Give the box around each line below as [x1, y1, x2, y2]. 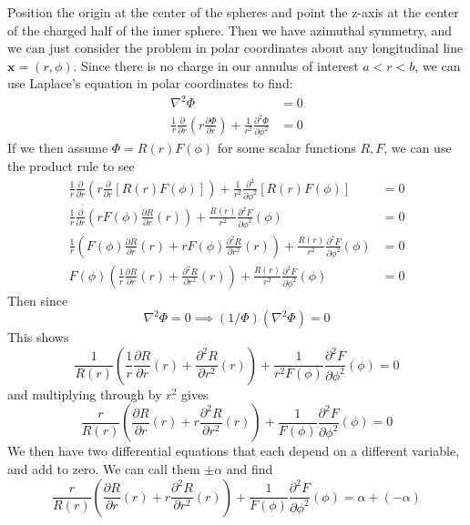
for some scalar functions [217, 138, 356, 157]
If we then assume [7, 138, 108, 157]
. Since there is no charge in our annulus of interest [73, 56, 359, 75]
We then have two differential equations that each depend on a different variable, [7, 441, 460, 460]
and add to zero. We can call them [7, 459, 200, 479]
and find [226, 459, 273, 479]
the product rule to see [7, 156, 135, 176]
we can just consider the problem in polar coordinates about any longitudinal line [7, 38, 464, 57]
